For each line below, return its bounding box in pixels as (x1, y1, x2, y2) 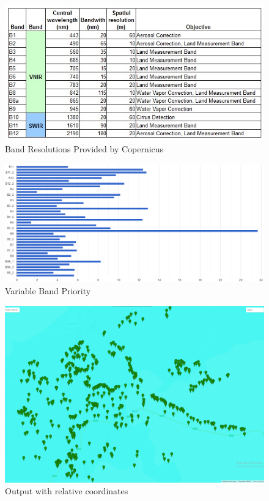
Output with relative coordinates (5, 484, 128, 497)
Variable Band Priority (5, 284, 91, 297)
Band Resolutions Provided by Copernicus (5, 143, 164, 155)
